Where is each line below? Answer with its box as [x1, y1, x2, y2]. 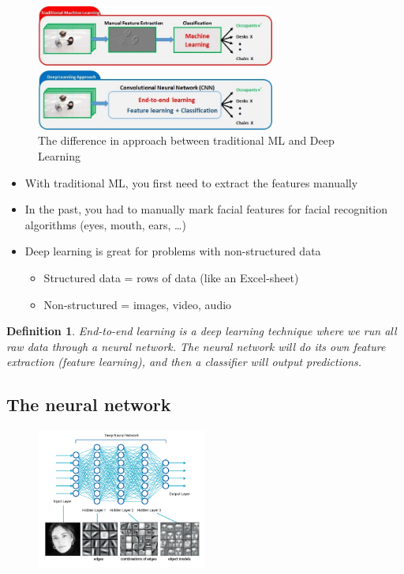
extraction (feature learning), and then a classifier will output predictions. [6, 353, 362, 370]
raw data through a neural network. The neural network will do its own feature [6, 338, 386, 354]
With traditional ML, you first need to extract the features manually [24, 174, 358, 191]
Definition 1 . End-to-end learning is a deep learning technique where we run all [6, 323, 397, 339]
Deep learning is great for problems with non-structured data [24, 243, 321, 259]
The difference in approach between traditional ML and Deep [38, 132, 335, 149]
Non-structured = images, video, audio [43, 296, 232, 312]
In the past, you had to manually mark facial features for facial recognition [24, 201, 388, 217]
